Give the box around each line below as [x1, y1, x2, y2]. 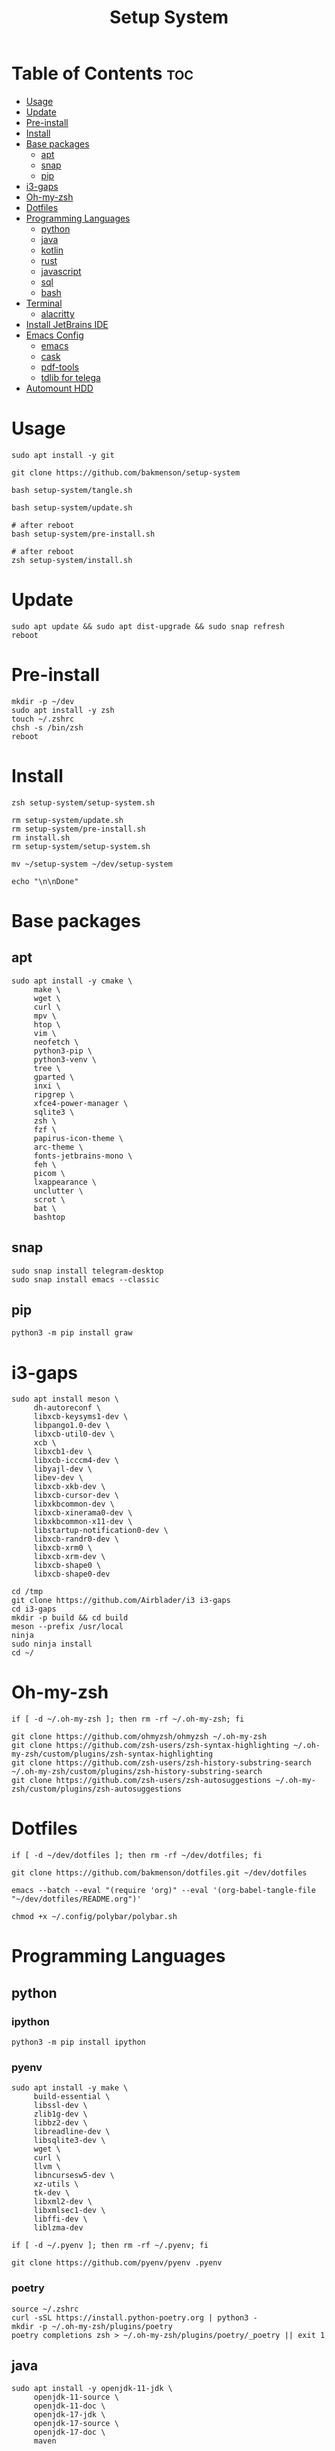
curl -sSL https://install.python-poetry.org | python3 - [11, 2312, 258, 2323]
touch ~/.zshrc [11, 714, 75, 724]
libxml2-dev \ [33, 2197, 93, 2207]
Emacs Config [25, 329, 84, 341]
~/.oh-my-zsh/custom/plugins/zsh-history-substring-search [11, 1767, 263, 1777]
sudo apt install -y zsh [11, 705, 115, 715]
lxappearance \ [33, 1177, 98, 1187]
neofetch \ [33, 1037, 79, 1047]
